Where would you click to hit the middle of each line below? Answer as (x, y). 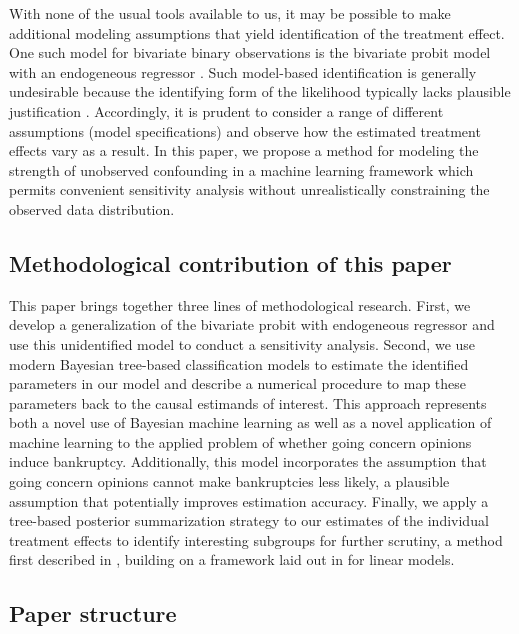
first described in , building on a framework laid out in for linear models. (232, 559)
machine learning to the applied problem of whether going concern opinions (240, 441)
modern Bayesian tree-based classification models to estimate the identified (239, 363)
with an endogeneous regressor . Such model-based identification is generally (243, 71)
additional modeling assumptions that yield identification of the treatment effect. (257, 32)
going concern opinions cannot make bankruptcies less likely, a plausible (229, 481)
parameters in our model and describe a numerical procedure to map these (238, 383)
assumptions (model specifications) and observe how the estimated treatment (245, 130)
